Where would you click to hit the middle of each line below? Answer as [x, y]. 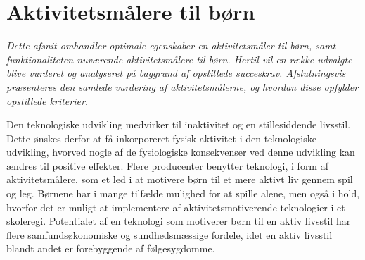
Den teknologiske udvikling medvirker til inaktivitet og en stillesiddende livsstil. [179, 124]
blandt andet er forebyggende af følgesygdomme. [111, 248]
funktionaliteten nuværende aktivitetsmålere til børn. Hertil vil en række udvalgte [179, 59]
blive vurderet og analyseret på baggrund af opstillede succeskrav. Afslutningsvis [176, 73]
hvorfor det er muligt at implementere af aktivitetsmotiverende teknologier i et [176, 207]
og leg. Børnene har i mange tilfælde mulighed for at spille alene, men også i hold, [183, 193]
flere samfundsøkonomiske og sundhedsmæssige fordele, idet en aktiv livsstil [169, 234]
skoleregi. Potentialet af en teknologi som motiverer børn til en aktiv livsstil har [179, 221]
